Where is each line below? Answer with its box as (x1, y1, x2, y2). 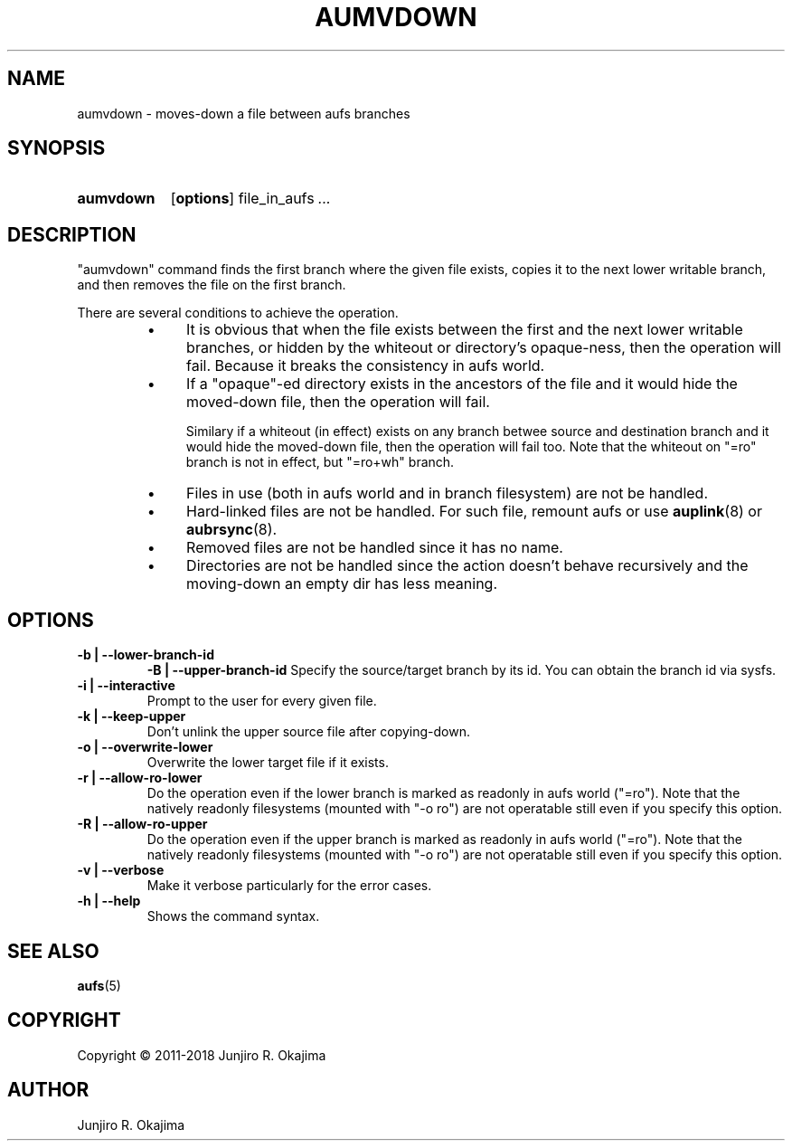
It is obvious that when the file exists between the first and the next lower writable (186, 320, 743, 339)
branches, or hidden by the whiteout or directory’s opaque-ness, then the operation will (186, 338, 781, 357)
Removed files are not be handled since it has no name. (186, 538, 563, 557)
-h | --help (77, 893, 141, 909)
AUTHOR (7, 1078, 90, 1102)
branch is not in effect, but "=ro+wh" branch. (185, 454, 455, 470)
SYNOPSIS (7, 137, 106, 160)
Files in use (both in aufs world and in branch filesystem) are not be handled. (186, 484, 708, 503)
